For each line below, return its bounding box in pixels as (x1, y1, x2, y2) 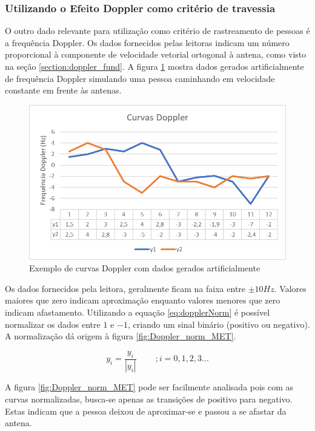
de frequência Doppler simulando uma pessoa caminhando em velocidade (5, 72, 275, 84)
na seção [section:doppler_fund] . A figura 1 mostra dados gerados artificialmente (5, 60, 304, 72)
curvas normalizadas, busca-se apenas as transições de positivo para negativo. (5, 393, 293, 406)
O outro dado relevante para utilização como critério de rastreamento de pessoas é (5, 24, 310, 37)
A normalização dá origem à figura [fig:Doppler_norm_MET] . (5, 330, 236, 342)
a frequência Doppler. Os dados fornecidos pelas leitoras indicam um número (5, 36, 290, 49)
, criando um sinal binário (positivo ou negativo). (127, 317, 310, 330)
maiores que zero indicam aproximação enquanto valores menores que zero (5, 294, 280, 307)
